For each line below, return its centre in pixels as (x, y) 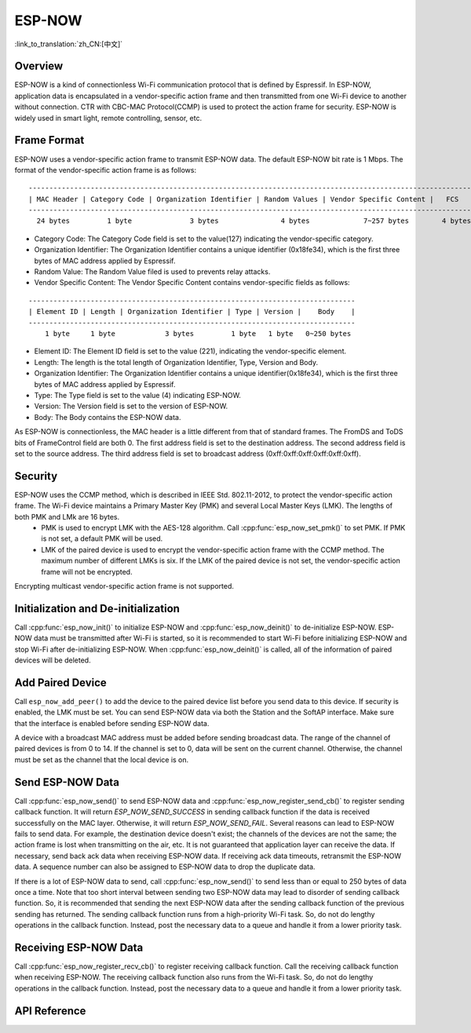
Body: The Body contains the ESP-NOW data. (108, 417)
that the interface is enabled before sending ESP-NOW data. (112, 723)
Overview (39, 66)
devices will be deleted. (53, 660)
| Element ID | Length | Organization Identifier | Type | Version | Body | (192, 312)
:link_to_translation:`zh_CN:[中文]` (69, 44)
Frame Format (49, 140)
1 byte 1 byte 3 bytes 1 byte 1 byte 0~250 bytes (198, 334)
